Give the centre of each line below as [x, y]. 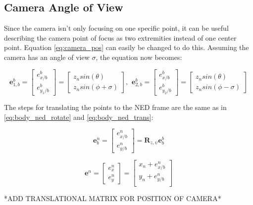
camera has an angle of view [47, 57]
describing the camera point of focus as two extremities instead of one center [120, 37]
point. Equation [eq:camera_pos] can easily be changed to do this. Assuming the [126, 47]
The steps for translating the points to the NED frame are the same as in [115, 107]
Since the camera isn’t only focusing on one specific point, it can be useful [116, 28]
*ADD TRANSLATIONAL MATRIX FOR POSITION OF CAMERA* [113, 198]
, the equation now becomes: [139, 57]
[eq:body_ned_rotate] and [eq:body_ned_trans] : [79, 117]
